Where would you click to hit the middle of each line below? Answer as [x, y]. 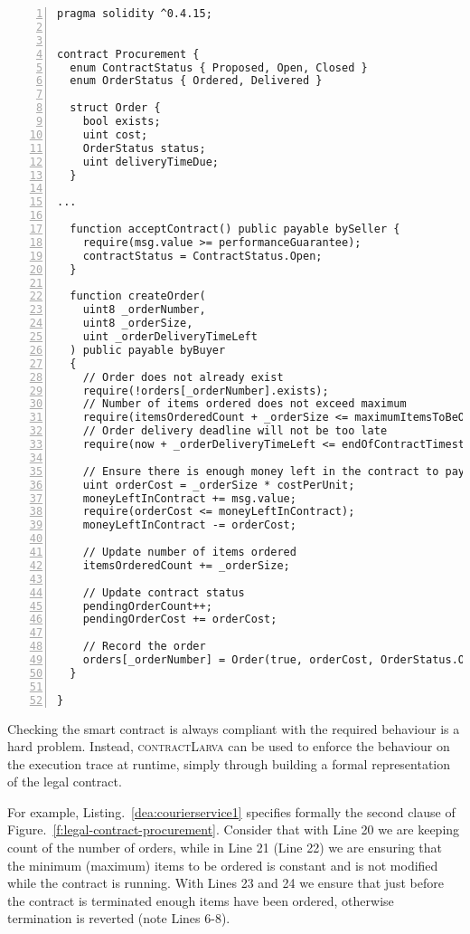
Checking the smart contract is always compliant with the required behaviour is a [234, 728]
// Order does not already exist [183, 377]
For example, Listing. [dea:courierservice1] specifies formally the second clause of [231, 811]
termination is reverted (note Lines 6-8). [119, 918]
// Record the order [144, 647]
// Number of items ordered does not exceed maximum [244, 404]
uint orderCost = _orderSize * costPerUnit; [219, 485]
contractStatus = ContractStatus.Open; [202, 256]
